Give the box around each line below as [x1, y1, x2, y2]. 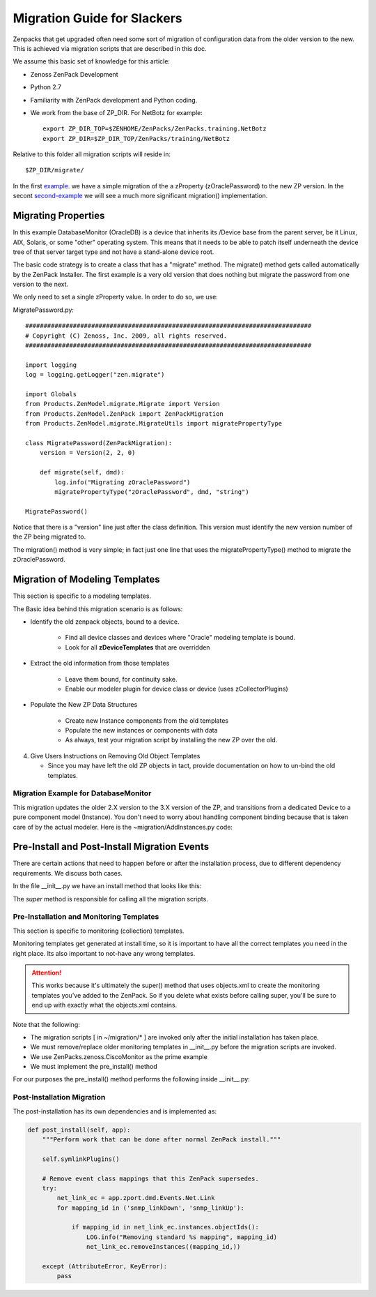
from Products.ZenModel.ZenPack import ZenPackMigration [25, 410, 224, 418]
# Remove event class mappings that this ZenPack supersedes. [42, 1174, 259, 1183]
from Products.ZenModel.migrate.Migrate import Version [25, 400, 220, 408]
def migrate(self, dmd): [39, 468, 125, 477]
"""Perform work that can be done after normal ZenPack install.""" [42, 1135, 281, 1144]
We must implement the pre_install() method [30, 1063, 157, 1071]
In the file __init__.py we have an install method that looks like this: [13, 882, 202, 890]
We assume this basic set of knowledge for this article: [13, 57, 171, 66]
